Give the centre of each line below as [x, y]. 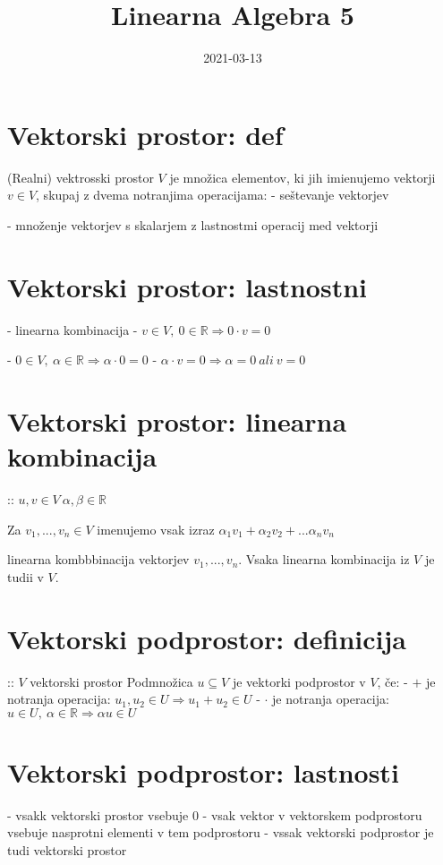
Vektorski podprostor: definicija [207, 638]
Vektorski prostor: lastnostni [187, 286]
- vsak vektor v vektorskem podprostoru [312, 814]
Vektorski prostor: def [145, 134]
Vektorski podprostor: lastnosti [203, 771]
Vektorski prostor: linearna [177, 420]
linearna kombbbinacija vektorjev [98, 559]
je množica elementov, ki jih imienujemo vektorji [302, 177]
